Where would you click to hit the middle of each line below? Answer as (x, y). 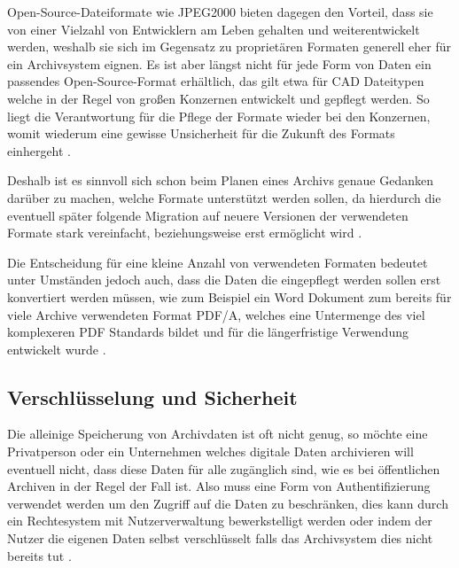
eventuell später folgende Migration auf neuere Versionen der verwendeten (208, 215)
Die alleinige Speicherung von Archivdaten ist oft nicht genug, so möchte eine (218, 434)
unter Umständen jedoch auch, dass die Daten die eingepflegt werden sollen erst (224, 280)
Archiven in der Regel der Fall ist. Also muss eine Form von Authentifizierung (219, 486)
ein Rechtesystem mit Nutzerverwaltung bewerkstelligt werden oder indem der (220, 521)
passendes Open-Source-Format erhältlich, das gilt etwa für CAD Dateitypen (216, 81)
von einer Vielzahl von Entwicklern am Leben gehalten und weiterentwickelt (214, 29)
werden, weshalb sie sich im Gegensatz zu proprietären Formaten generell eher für (229, 47)
